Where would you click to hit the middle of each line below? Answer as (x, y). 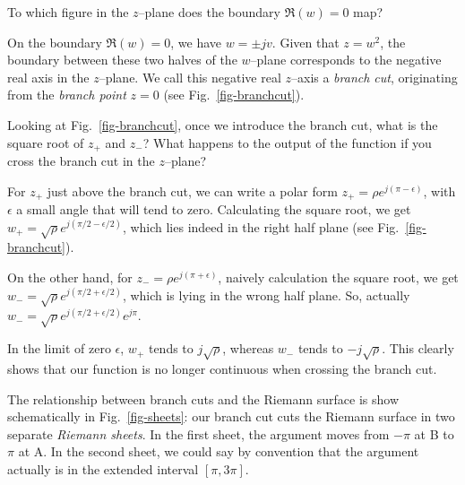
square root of (46, 142)
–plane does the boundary (209, 12)
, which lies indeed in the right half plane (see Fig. (261, 226)
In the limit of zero (59, 348)
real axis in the (48, 77)
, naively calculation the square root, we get (338, 277)
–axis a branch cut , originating (374, 77)
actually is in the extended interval (103, 468)
